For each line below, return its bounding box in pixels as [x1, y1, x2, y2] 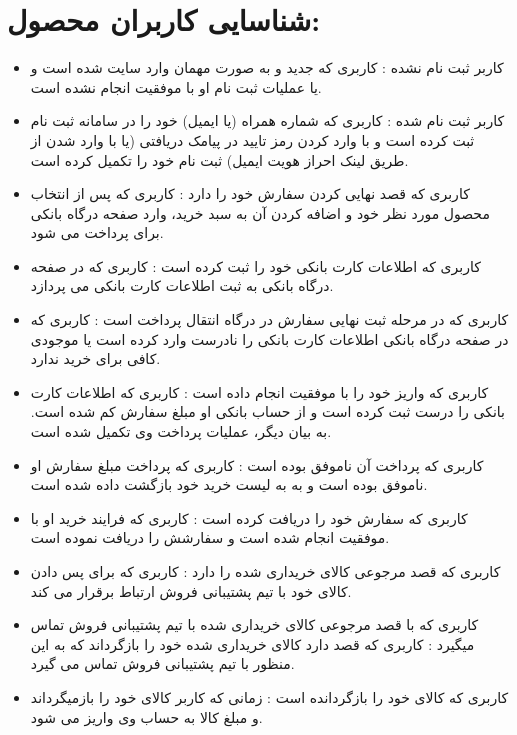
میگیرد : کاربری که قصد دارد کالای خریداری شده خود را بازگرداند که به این [30, 633, 475, 654]
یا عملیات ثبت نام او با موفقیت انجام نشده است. [30, 76, 322, 97]
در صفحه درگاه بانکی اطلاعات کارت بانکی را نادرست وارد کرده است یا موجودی [30, 328, 509, 349]
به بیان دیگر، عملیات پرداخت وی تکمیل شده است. [30, 421, 332, 442]
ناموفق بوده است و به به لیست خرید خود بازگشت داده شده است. [30, 474, 428, 495]
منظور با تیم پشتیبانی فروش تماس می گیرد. [30, 653, 295, 674]
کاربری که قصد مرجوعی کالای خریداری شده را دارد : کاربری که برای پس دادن [30, 561, 501, 581]
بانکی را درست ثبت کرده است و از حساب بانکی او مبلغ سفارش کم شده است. [30, 401, 506, 422]
